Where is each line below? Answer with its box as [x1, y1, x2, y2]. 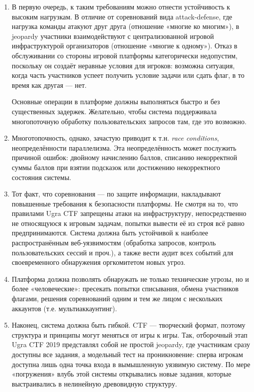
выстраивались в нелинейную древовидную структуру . [11, 378, 177, 389]
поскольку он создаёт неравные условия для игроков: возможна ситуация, [11, 60, 235, 70]
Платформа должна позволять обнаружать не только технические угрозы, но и [11, 273, 249, 284]
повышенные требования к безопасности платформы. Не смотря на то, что [11, 198, 238, 208]
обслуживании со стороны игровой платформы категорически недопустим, [11, 50, 238, 60]
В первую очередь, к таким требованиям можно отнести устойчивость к [11, 1, 230, 11]
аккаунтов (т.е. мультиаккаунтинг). [11, 303, 117, 313]
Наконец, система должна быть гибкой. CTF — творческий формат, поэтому [11, 320, 246, 330]
